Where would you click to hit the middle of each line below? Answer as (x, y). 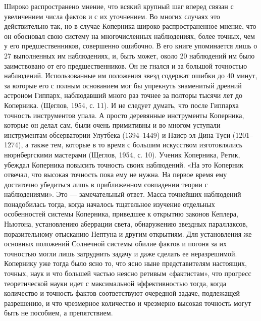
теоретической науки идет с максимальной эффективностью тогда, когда (115, 283)
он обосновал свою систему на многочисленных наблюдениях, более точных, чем (129, 36)
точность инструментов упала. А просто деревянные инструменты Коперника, (124, 115)
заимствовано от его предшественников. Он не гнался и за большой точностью (126, 65)
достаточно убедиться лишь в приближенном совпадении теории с (106, 184)
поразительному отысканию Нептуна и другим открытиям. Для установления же (128, 233)
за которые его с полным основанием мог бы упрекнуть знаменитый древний (123, 85)
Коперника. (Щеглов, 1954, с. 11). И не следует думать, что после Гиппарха (121, 105)
